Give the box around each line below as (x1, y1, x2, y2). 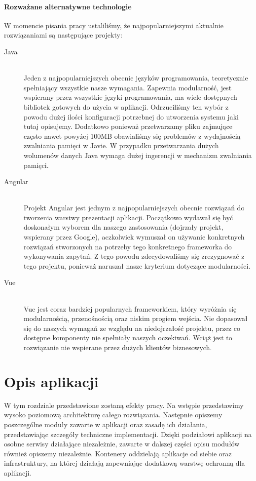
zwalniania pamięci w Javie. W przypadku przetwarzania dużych (24, 140, 219, 151)
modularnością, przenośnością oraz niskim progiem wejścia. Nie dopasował (24, 313, 248, 323)
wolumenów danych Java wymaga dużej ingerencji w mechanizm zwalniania (24, 150, 252, 160)
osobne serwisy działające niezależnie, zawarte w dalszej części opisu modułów (4, 439, 240, 449)
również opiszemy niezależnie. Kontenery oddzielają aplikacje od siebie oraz (4, 448, 232, 458)
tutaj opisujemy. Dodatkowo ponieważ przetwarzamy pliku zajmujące (24, 121, 233, 131)
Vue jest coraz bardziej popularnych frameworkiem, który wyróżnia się (24, 303, 237, 314)
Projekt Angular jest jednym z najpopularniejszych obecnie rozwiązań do (24, 202, 245, 213)
